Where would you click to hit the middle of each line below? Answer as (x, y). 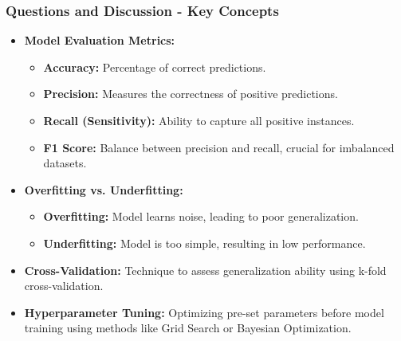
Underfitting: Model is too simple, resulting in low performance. (204, 243)
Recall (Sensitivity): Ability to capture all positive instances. (199, 120)
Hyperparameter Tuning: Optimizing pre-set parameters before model (204, 312)
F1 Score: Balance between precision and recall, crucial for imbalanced (219, 147)
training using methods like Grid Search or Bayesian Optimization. (188, 328)
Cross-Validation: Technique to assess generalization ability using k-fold (205, 270)
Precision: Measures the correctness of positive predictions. (191, 94)
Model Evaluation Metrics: (100, 40)
